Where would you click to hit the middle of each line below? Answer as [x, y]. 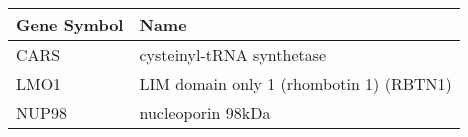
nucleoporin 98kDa [205, 112]
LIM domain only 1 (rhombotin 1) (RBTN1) [295, 83]
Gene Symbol [70, 24]
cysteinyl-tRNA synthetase [233, 54]
